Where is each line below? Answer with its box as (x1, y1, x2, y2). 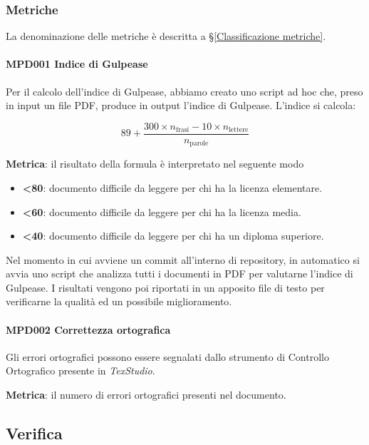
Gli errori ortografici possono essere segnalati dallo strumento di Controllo (6, 349, 329, 364)
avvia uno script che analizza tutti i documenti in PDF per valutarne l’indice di (6, 266, 353, 281)
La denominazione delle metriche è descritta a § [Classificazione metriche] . (6, 29, 326, 44)
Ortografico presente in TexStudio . (6, 363, 155, 378)
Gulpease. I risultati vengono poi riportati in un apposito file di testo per (6, 280, 325, 295)
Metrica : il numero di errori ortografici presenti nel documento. (6, 387, 286, 402)
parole (189, 140, 209, 148)
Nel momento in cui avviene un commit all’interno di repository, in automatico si (6, 252, 360, 267)
